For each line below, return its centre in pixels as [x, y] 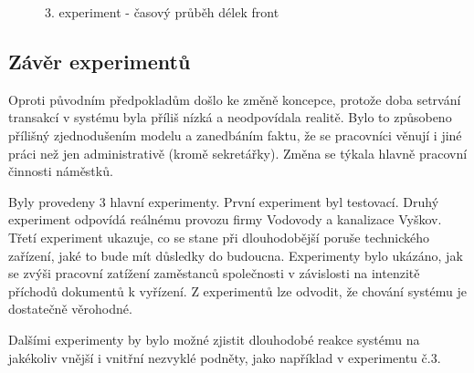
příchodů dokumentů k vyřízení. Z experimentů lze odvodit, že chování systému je [237, 290]
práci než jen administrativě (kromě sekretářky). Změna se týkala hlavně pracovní [238, 153]
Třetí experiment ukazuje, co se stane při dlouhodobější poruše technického [219, 237]
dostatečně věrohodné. [70, 309]
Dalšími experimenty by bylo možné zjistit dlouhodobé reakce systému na [214, 339]
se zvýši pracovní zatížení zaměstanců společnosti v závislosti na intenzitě [214, 273]
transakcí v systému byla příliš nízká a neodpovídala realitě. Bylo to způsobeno [230, 117]
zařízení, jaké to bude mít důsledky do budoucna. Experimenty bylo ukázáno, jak [236, 255]
